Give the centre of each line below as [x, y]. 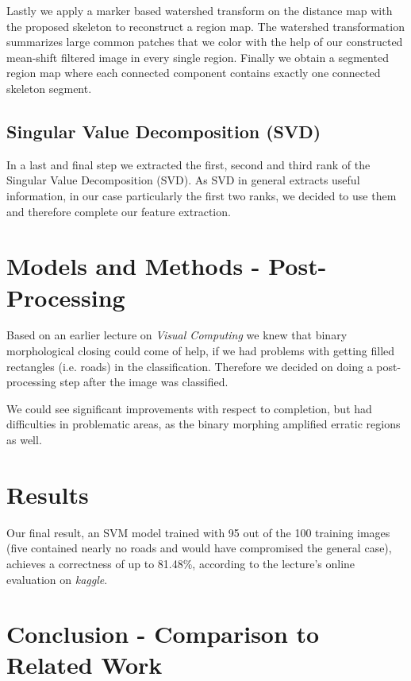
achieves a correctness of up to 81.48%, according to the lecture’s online [181, 563]
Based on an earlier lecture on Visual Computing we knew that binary [177, 335]
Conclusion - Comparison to [163, 634]
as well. [24, 440]
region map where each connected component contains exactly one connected [194, 73]
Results [48, 494]
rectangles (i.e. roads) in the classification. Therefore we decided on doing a [190, 366]
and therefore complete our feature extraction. [119, 211]
